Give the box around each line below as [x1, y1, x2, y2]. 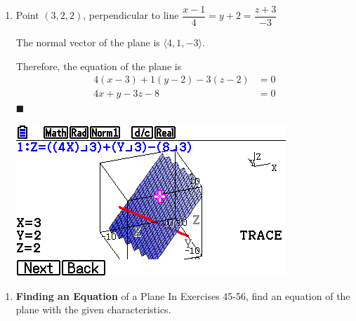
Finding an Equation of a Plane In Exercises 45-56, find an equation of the [15, 288, 350, 303]
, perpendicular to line [83, 8, 179, 22]
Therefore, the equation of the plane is [15, 58, 182, 73]
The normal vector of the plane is [15, 35, 160, 50]
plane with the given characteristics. [15, 302, 171, 317]
